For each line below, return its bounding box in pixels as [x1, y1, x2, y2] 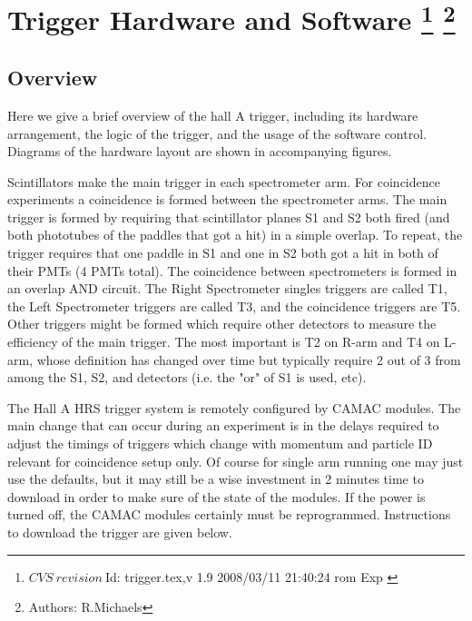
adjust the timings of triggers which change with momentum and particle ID [7, 434, 433, 452]
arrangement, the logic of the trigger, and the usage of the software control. [7, 123, 427, 143]
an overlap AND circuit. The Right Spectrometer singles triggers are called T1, [7, 279, 447, 298]
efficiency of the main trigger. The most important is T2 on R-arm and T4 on [7, 332, 440, 351]
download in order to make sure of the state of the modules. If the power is [7, 487, 426, 506]
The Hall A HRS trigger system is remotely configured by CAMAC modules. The [7, 398, 461, 417]
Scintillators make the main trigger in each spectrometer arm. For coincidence [7, 172, 440, 191]
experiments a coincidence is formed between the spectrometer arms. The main [7, 190, 447, 209]
